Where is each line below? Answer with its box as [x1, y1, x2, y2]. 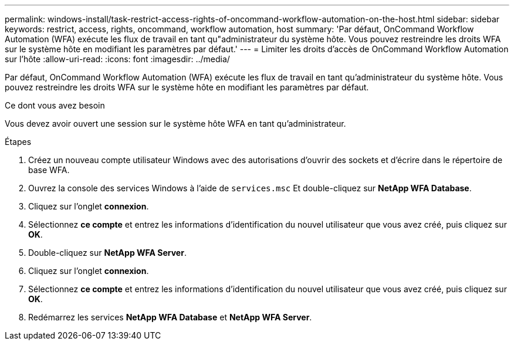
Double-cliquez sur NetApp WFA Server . [28, 248, 187, 258]
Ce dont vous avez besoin [5, 100, 105, 110]
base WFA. [28, 165, 70, 175]
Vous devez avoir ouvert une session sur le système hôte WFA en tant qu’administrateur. [5, 119, 346, 128]
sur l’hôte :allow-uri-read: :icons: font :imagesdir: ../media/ [5, 54, 230, 64]
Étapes [5, 137, 32, 147]
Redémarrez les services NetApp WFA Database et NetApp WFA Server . [28, 312, 312, 322]
